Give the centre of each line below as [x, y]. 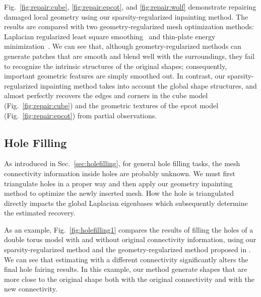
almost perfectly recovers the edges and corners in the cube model [106, 95]
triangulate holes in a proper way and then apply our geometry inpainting [118, 183]
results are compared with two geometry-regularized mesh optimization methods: [129, 26]
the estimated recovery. [40, 213]
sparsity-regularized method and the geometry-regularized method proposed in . [127, 249]
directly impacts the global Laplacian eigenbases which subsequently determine [126, 203]
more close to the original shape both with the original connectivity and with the [129, 279]
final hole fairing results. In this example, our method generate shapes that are [126, 269]
